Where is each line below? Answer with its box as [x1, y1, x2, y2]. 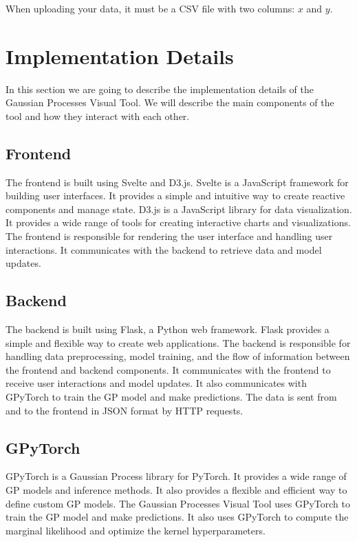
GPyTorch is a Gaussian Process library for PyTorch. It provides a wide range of [6, 469, 347, 483]
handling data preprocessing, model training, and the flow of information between [6, 349, 350, 363]
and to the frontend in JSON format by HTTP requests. [6, 403, 244, 417]
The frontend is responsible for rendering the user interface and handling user [6, 229, 333, 243]
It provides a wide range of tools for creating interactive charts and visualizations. [6, 215, 351, 230]
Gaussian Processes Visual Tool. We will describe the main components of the [6, 95, 334, 110]
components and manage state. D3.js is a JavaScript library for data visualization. [6, 201, 352, 216]
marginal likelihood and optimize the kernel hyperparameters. [6, 523, 266, 537]
